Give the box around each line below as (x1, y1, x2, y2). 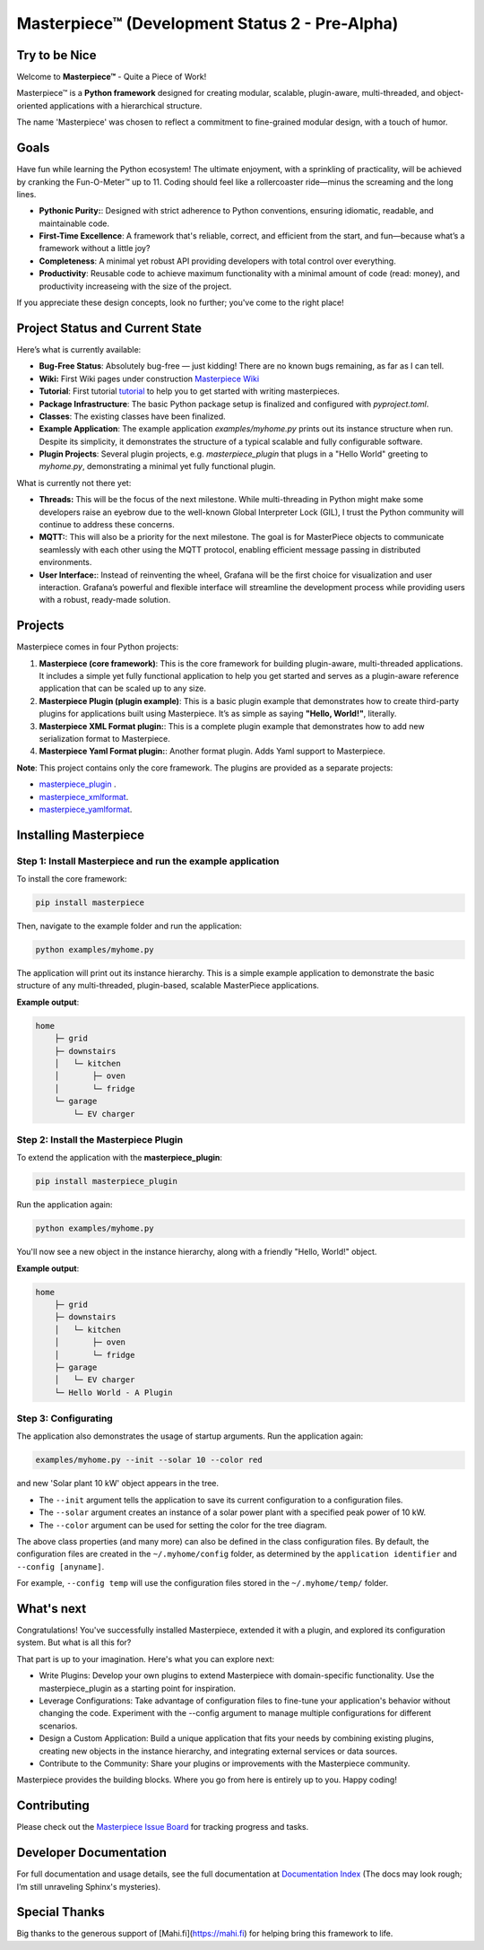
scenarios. (39, 1720, 78, 1731)
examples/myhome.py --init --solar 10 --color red (35, 1455, 264, 1466)
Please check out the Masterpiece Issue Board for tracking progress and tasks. (16, 1822, 309, 1832)
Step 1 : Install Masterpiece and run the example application (16, 855, 280, 867)
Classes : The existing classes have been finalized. (39, 411, 226, 422)
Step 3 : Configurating (16, 1413, 114, 1425)
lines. (16, 188, 37, 199)
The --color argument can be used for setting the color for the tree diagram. (39, 1519, 327, 1530)
